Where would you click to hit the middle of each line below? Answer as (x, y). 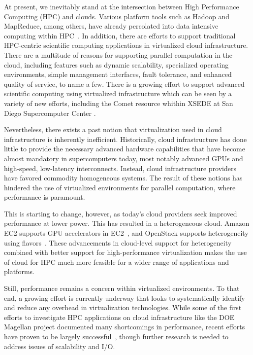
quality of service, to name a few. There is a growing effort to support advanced (124, 84)
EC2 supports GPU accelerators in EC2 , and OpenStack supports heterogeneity (126, 233)
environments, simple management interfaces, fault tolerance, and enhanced (118, 74)
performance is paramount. (45, 197)
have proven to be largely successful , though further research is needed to (116, 336)
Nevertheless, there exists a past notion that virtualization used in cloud (113, 129)
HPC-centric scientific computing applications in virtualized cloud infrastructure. (126, 45)
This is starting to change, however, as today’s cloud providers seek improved (121, 213)
